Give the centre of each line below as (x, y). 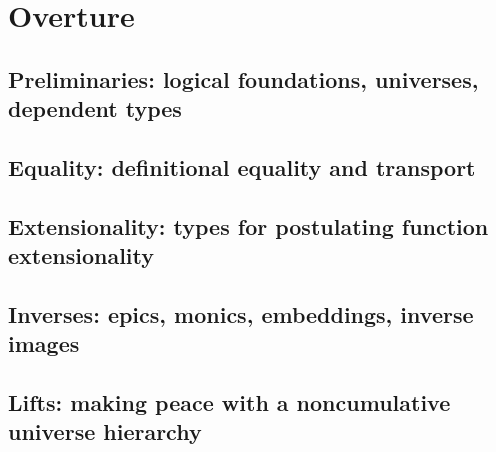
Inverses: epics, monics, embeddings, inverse (241, 313)
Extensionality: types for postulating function (248, 225)
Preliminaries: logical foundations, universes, (243, 78)
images (44, 343)
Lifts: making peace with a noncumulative (229, 402)
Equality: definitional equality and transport (242, 166)
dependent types (95, 108)
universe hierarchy (105, 431)
